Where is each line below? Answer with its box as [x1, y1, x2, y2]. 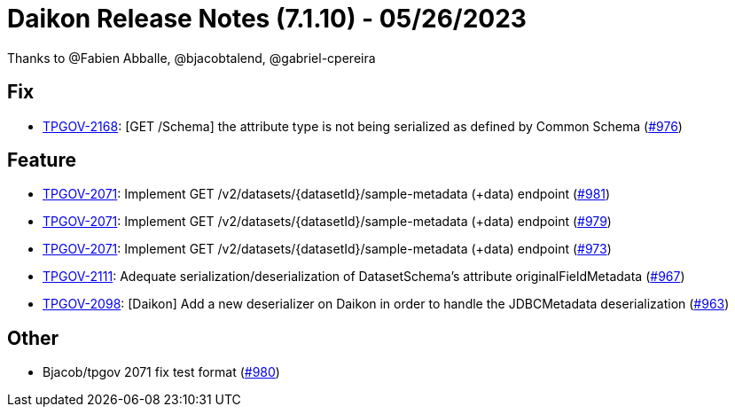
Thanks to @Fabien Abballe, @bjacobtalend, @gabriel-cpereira [7, 50, 376, 66]
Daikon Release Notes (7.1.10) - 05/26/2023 [7, 4, 527, 34]
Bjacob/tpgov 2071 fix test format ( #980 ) [43, 364, 280, 380]
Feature [7, 149, 76, 172]
